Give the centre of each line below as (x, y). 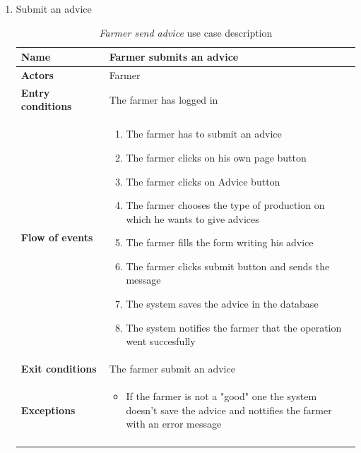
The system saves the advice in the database (222, 304)
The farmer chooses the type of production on (225, 205)
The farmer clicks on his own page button (216, 157)
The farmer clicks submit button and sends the (228, 266)
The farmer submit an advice (172, 369)
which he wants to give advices (193, 218)
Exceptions (48, 410)
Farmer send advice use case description (186, 32)
